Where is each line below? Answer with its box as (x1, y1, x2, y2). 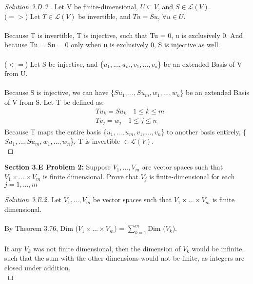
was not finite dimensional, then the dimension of (33, 243, 181, 253)
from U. (4, 68, 28, 78)
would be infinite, (192, 243, 244, 253)
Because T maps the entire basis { (4, 126, 107, 136)
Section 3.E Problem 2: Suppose (4, 162, 111, 172)
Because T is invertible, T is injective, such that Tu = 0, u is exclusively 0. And (4, 30, 243, 40)
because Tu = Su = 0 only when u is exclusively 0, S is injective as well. (4, 39, 220, 50)
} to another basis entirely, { (161, 126, 247, 136)
